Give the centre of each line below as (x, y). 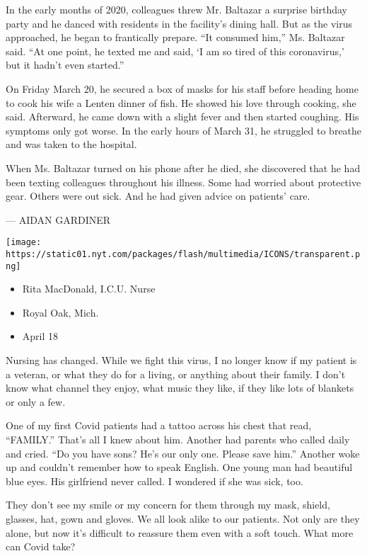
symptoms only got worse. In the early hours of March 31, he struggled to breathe (184, 130)
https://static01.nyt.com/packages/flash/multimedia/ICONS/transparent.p (183, 254)
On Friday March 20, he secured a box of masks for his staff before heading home (182, 88)
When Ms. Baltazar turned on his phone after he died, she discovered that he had (183, 168)
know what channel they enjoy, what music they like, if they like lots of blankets (180, 388)
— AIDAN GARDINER (58, 219)
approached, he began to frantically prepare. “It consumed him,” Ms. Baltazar (175, 37)
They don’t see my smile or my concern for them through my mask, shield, (168, 505)
